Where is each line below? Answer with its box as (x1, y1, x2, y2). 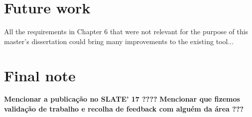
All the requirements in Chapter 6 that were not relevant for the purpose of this (4, 26, 249, 37)
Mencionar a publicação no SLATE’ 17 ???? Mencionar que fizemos (4, 94, 240, 104)
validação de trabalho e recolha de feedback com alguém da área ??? (4, 104, 244, 114)
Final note (4, 65, 76, 85)
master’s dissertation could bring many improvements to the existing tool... (4, 36, 234, 46)
